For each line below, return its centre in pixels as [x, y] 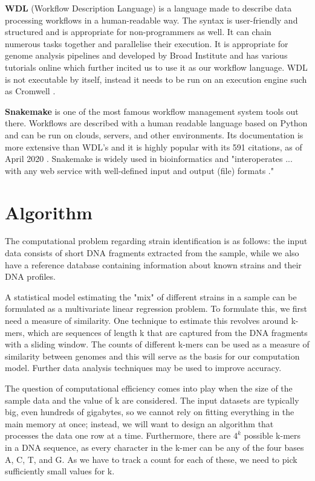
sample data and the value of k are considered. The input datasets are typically [152, 400]
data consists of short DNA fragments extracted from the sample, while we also [152, 253]
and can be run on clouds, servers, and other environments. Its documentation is [154, 134]
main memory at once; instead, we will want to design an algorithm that [139, 423]
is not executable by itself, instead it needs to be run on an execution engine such [156, 79]
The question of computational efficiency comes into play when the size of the [149, 388]
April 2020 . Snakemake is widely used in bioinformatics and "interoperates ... [149, 159]
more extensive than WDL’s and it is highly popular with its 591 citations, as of [154, 147]
